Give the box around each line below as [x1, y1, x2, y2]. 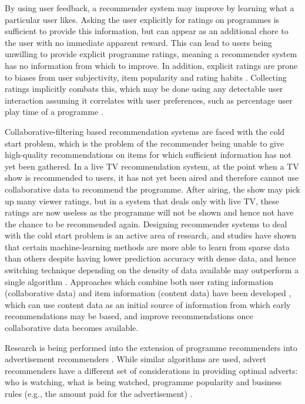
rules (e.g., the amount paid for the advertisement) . [5, 388, 193, 399]
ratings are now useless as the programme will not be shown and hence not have [5, 206, 294, 218]
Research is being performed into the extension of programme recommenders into [5, 341, 297, 353]
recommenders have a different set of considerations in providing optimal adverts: [5, 364, 298, 376]
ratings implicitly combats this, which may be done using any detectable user [5, 82, 283, 95]
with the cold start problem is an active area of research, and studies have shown [5, 229, 297, 241]
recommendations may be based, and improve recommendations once [5, 310, 253, 322]
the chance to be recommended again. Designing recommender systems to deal [5, 217, 287, 230]
